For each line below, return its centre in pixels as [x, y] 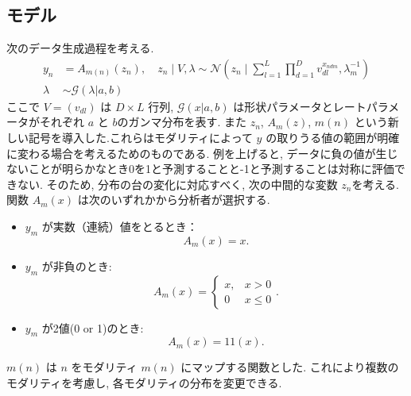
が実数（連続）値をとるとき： [120, 227]
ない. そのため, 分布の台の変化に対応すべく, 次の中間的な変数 [177, 184]
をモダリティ [104, 367]
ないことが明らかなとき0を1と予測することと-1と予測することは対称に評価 [200, 169]
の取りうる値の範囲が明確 [333, 138]
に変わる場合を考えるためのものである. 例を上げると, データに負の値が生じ [202, 153]
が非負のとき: [77, 265]
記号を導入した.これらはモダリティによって [140, 138]
